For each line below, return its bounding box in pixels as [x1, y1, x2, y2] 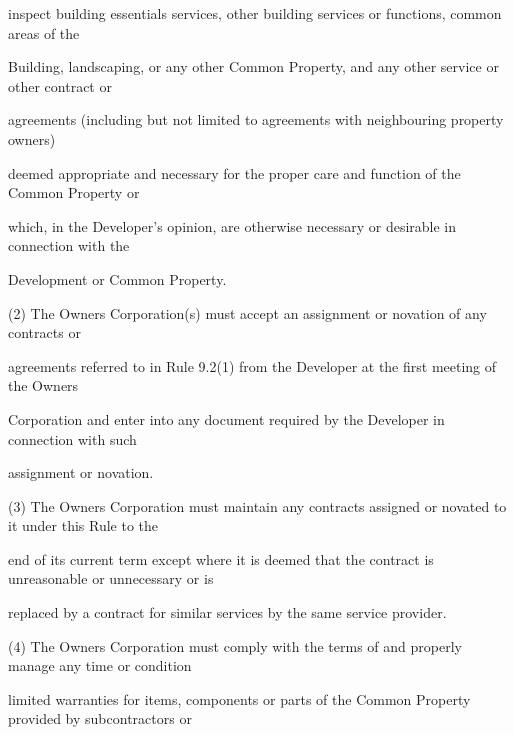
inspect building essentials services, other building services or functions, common [8, 3, 502, 23]
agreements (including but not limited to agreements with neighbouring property [8, 109, 504, 130]
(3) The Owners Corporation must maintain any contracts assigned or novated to [8, 495, 507, 516]
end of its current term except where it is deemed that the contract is [8, 548, 434, 569]
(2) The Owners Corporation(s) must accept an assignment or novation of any [8, 302, 487, 323]
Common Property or [8, 182, 140, 203]
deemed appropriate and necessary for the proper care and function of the [8, 162, 461, 183]
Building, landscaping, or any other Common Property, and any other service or [8, 56, 499, 77]
